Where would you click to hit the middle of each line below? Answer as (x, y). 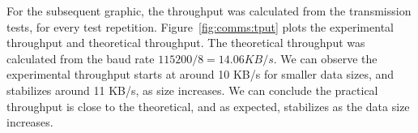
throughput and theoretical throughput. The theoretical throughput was (186, 43)
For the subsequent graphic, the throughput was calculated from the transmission (209, 11)
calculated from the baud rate (81, 58)
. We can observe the (325, 58)
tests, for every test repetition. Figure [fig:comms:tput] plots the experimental (200, 26)
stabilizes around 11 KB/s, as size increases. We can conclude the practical (192, 90)
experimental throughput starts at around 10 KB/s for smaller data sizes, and (200, 74)
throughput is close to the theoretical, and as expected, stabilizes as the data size (208, 106)
